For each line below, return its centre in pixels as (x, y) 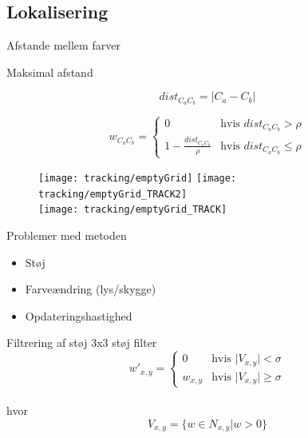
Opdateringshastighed (79, 315)
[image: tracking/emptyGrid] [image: (138, 178)
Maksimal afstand (50, 72)
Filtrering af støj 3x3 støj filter (82, 342)
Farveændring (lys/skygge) (91, 289)
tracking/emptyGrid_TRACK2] (113, 194)
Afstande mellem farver (63, 45)
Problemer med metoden (67, 235)
